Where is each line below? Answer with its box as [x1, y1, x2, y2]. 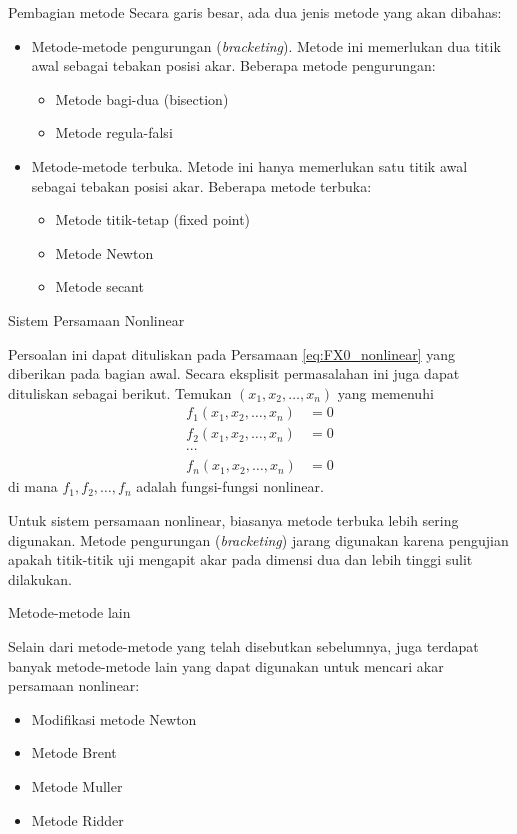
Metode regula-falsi [55, 122, 173, 143]
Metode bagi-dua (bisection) [55, 88, 229, 109]
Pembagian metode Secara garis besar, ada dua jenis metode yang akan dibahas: [8, 2, 502, 22]
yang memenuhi [337, 382, 434, 403]
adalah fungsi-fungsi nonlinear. [136, 476, 324, 497]
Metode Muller [31, 775, 123, 796]
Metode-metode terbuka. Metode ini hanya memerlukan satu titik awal [31, 155, 468, 176]
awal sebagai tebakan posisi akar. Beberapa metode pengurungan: [31, 55, 436, 76]
